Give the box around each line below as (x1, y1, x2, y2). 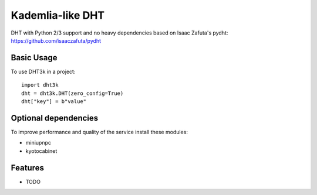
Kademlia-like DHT (11, 9, 105, 22)
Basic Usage (11, 53, 58, 63)
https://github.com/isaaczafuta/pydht (11, 37, 102, 44)
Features (11, 163, 44, 173)
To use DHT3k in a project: (11, 68, 76, 75)
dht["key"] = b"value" (21, 98, 87, 105)
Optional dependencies (11, 113, 99, 123)
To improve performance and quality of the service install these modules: (11, 128, 188, 135)
